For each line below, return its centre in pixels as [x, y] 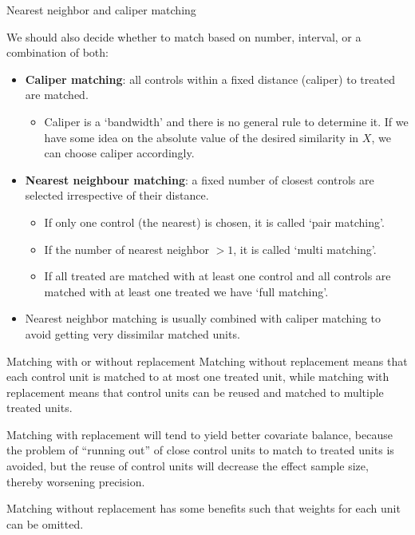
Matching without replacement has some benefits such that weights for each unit [204, 508]
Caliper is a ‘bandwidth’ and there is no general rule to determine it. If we [226, 121]
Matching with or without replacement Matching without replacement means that [207, 361]
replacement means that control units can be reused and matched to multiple [195, 392]
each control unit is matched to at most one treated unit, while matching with [198, 376]
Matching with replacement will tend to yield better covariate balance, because [200, 434]
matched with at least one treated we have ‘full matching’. [186, 291]
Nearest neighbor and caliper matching [101, 10]
